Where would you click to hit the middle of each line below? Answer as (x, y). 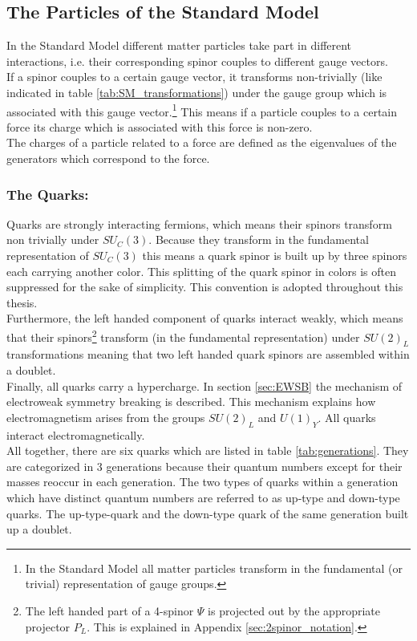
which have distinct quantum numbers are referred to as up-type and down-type (203, 497)
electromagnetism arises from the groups (106, 417)
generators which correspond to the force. (108, 158)
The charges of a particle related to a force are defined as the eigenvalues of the (202, 142)
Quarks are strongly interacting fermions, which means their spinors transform (199, 223)
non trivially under (53, 239)
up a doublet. (39, 529)
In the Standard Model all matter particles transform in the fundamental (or (214, 568)
